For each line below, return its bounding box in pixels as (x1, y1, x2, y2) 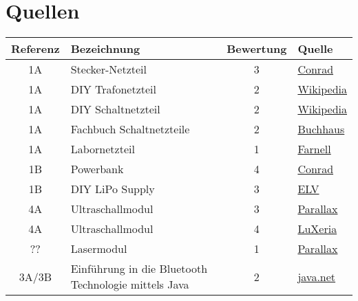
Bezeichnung (70, 41, 140, 57)
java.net (297, 268, 336, 285)
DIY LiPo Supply (70, 181, 155, 197)
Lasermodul (70, 241, 127, 257)
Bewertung (227, 41, 287, 57)
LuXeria (297, 221, 337, 237)
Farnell (297, 141, 331, 157)
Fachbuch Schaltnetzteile (70, 121, 190, 137)
